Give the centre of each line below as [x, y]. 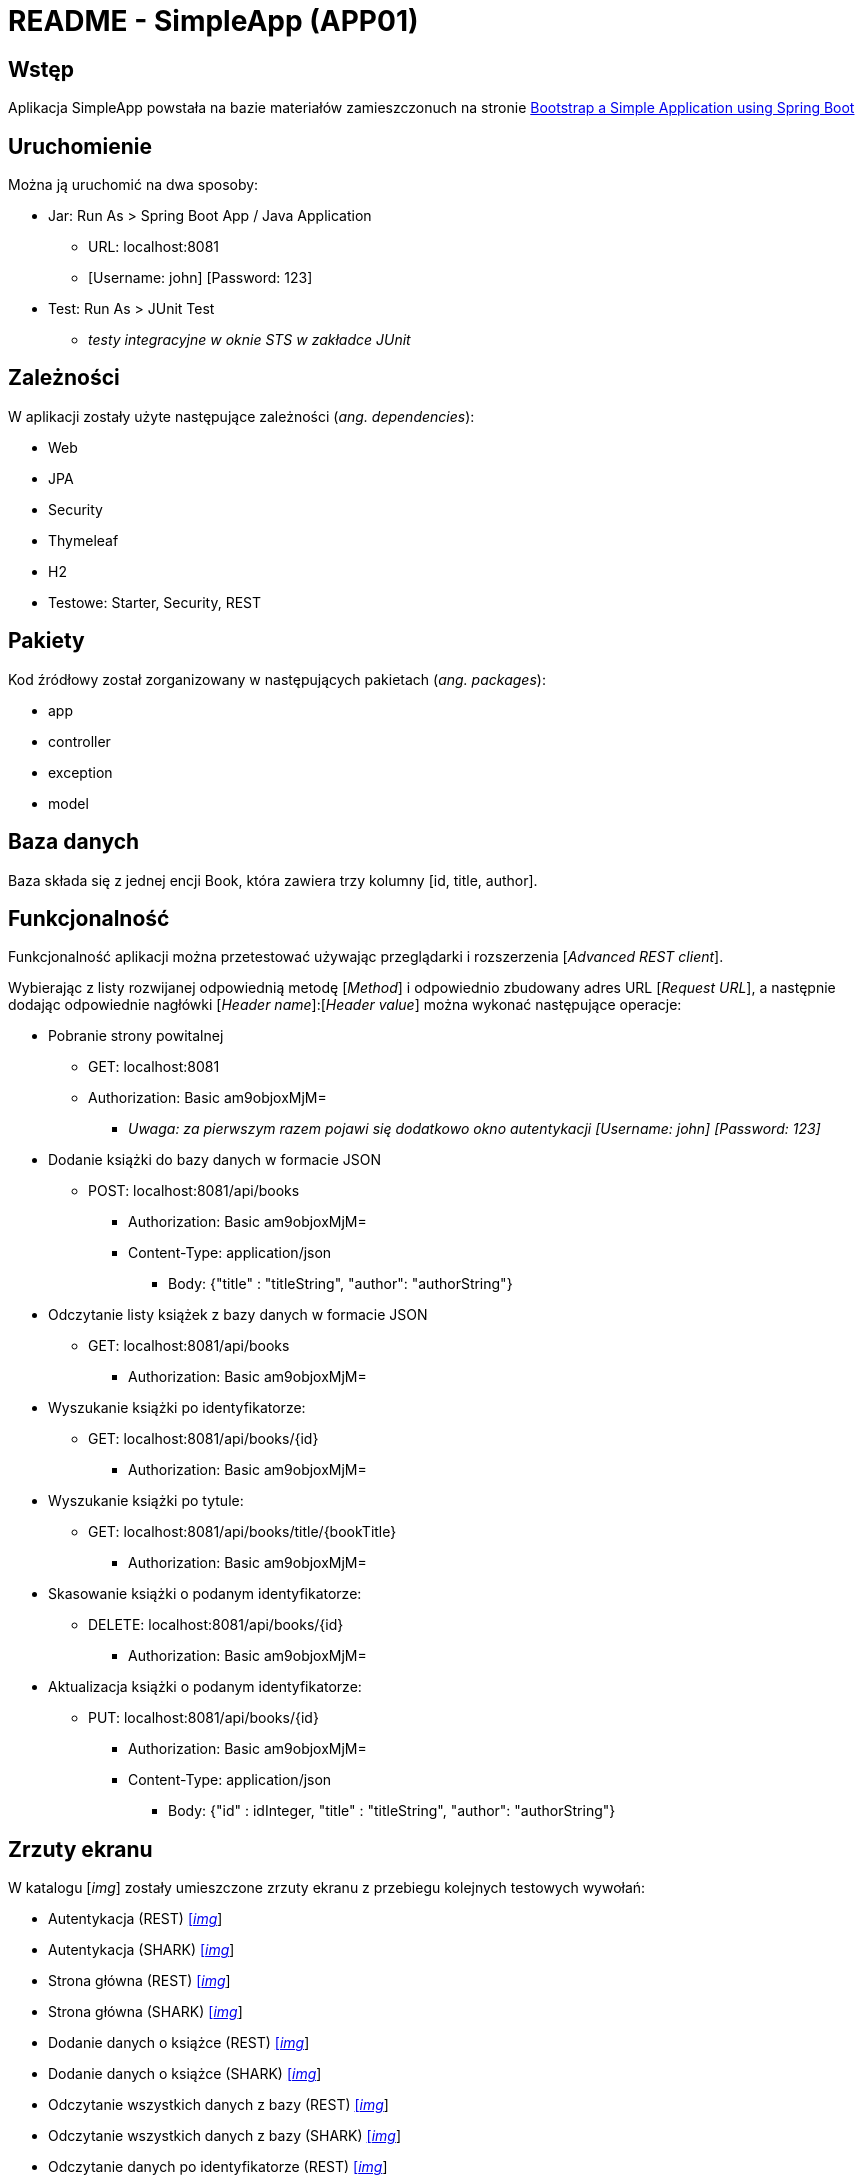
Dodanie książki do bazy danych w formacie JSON [214, 1160]
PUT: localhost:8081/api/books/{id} [203, 1718]
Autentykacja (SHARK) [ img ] [141, 1950]
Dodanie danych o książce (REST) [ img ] [179, 2043]
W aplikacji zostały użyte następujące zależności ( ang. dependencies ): [241, 416]
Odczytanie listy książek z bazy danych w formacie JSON [238, 1315]
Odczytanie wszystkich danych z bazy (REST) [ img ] [218, 2105]
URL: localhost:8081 [154, 247]
